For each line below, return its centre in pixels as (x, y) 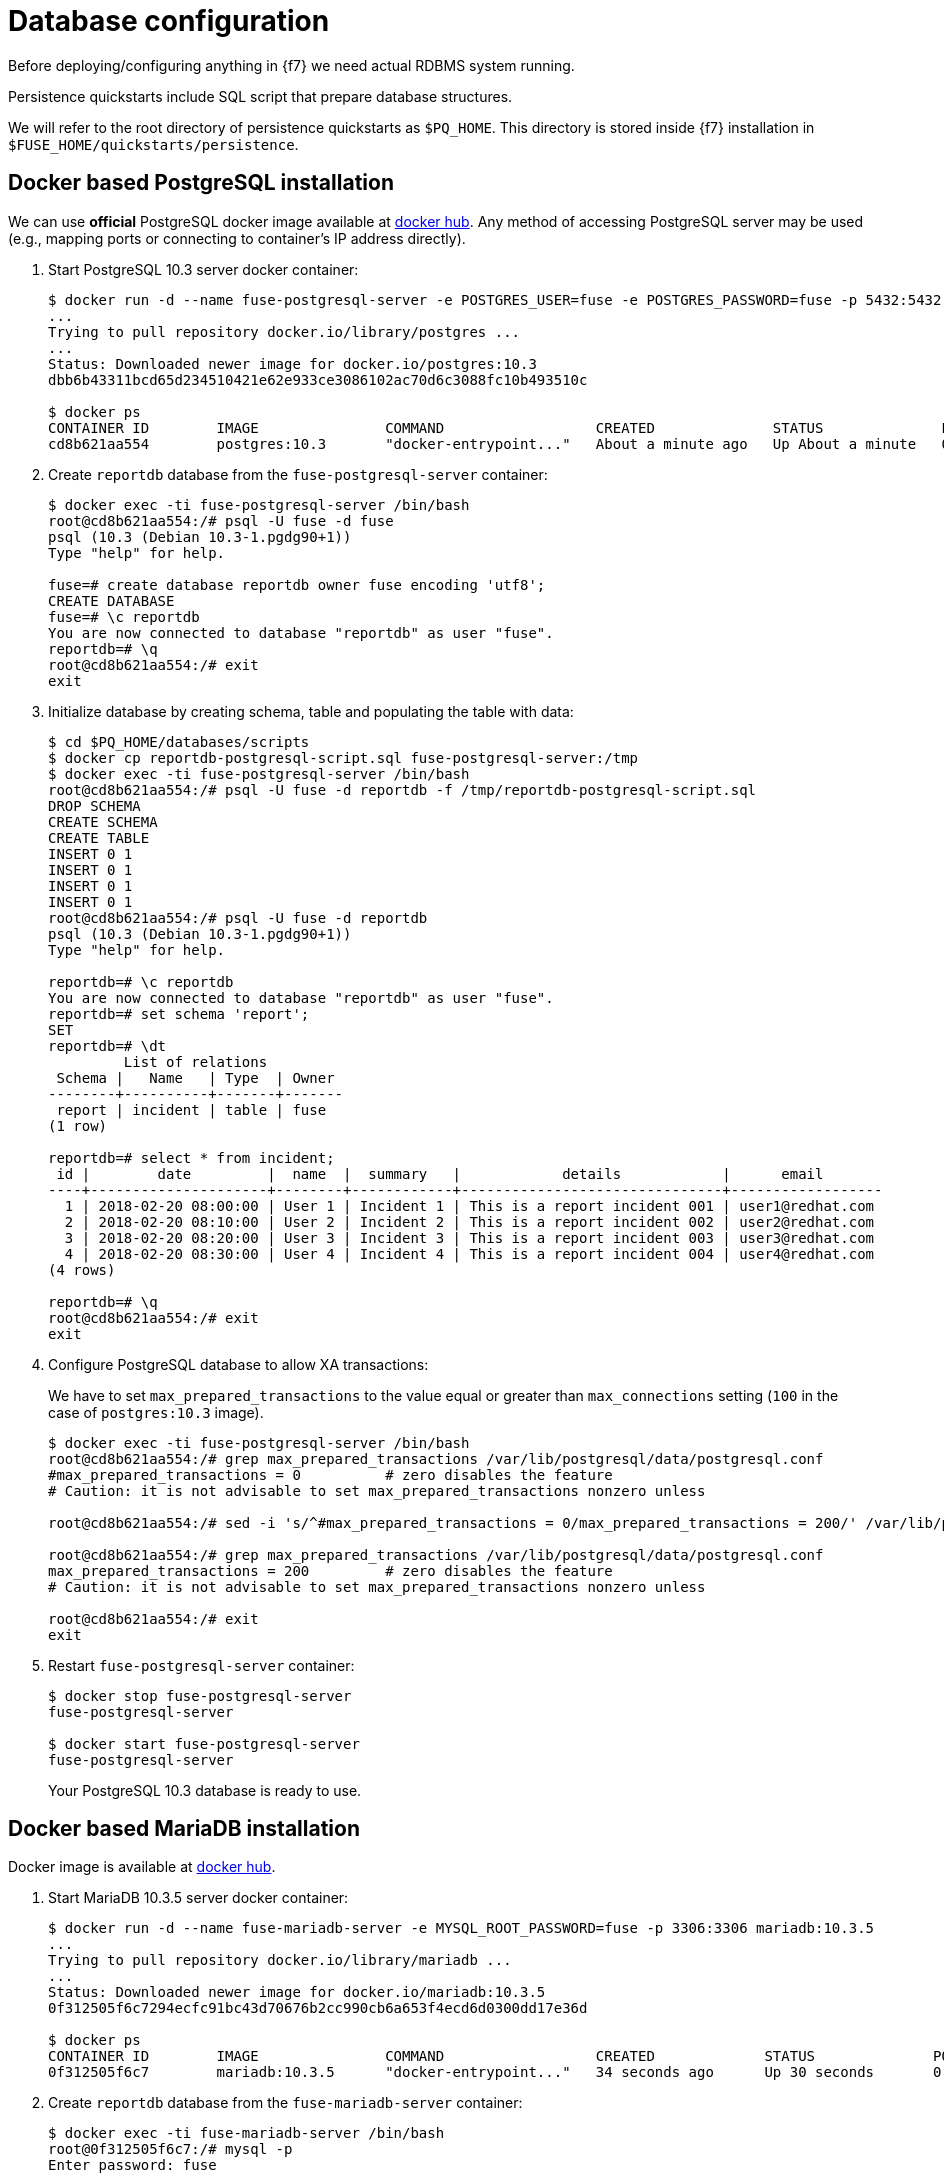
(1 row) (78, 1125)
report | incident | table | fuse (191, 1109)
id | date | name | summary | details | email (440, 1173)
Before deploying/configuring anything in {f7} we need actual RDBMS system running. (291, 65)
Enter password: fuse (132, 2165)
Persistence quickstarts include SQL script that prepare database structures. (260, 96)
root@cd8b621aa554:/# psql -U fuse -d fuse (221, 520)
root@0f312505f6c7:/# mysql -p (170, 2149)
